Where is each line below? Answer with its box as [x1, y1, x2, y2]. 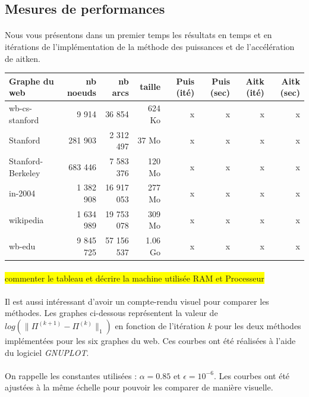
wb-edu [9, 240, 36, 252]
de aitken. [5, 52, 40, 64]
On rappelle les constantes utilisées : [5, 369, 137, 382]
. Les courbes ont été [213, 369, 290, 382]
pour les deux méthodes [215, 319, 301, 332]
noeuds [67, 86, 96, 99]
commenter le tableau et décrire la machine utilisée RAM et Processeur [5, 271, 264, 284]
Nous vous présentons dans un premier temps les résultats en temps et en [5, 29, 272, 41]
